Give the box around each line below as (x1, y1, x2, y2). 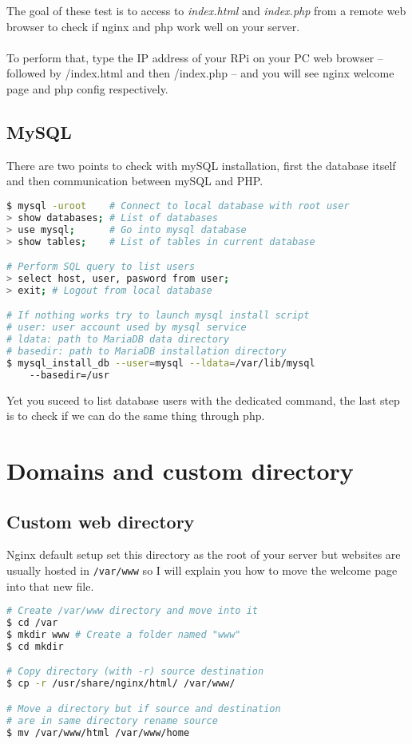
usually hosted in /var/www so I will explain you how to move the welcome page (6, 562, 398, 578)
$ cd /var (6, 617, 58, 629)
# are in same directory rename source (6, 714, 218, 726)
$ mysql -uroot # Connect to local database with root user (6, 200, 350, 212)
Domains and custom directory (6, 454, 354, 487)
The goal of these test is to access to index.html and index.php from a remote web (6, 2, 406, 18)
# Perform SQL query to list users (6, 261, 196, 273)
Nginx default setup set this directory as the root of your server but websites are (6, 546, 401, 563)
